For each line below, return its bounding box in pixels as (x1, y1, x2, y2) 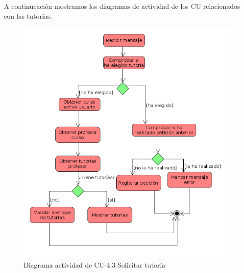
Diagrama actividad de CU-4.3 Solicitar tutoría (24, 260, 166, 270)
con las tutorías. (4, 10, 52, 21)
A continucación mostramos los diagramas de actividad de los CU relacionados (4, 1, 240, 11)
